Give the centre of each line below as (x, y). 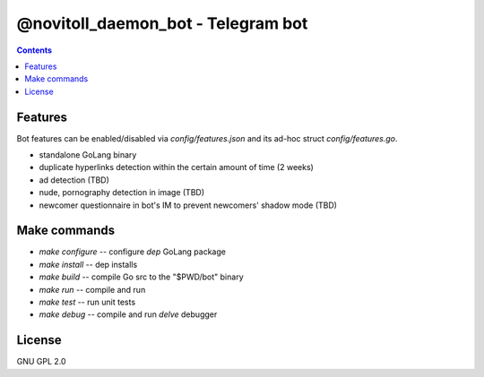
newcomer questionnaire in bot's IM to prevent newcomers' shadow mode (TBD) (188, 205)
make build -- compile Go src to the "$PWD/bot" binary (141, 277)
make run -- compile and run (92, 289)
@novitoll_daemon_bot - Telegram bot (162, 23)
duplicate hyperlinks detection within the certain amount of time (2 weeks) (176, 167)
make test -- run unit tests (87, 302)
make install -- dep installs (88, 264)
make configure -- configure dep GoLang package (132, 252)
